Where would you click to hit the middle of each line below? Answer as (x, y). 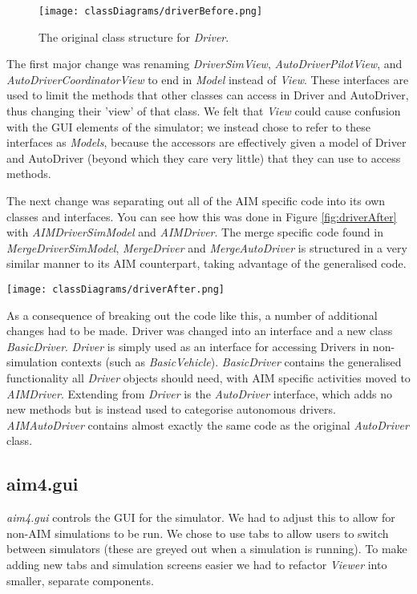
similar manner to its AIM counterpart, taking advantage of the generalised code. (206, 263)
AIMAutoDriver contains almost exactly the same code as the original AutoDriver (208, 424)
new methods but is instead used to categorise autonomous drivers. (171, 409)
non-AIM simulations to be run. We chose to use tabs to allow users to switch (198, 533)
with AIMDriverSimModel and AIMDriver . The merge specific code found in (195, 232)
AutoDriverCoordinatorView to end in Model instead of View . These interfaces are (208, 79)
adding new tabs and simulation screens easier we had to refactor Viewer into (197, 564)
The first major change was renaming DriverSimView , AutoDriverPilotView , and (204, 64)
